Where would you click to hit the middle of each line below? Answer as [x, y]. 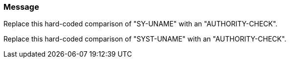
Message [21, 7]
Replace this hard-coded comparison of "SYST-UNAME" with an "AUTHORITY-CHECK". [145, 39]
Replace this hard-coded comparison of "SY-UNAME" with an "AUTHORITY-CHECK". [141, 24]
